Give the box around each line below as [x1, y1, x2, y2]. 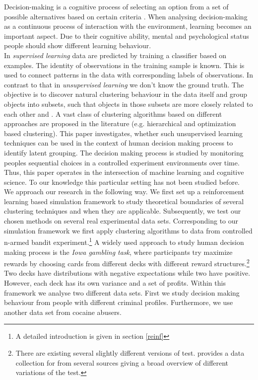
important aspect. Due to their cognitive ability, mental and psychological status [4, 30, 249, 41]
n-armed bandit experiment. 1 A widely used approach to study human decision [4, 235, 244, 247]
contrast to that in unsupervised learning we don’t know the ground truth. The [4, 79, 244, 89]
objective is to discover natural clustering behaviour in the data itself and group [4, 89, 248, 99]
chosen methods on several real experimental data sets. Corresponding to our [4, 216, 239, 226]
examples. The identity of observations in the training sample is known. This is [4, 60, 245, 70]
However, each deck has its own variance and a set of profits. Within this [4, 277, 226, 288]
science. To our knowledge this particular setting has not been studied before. [4, 176, 240, 187]
